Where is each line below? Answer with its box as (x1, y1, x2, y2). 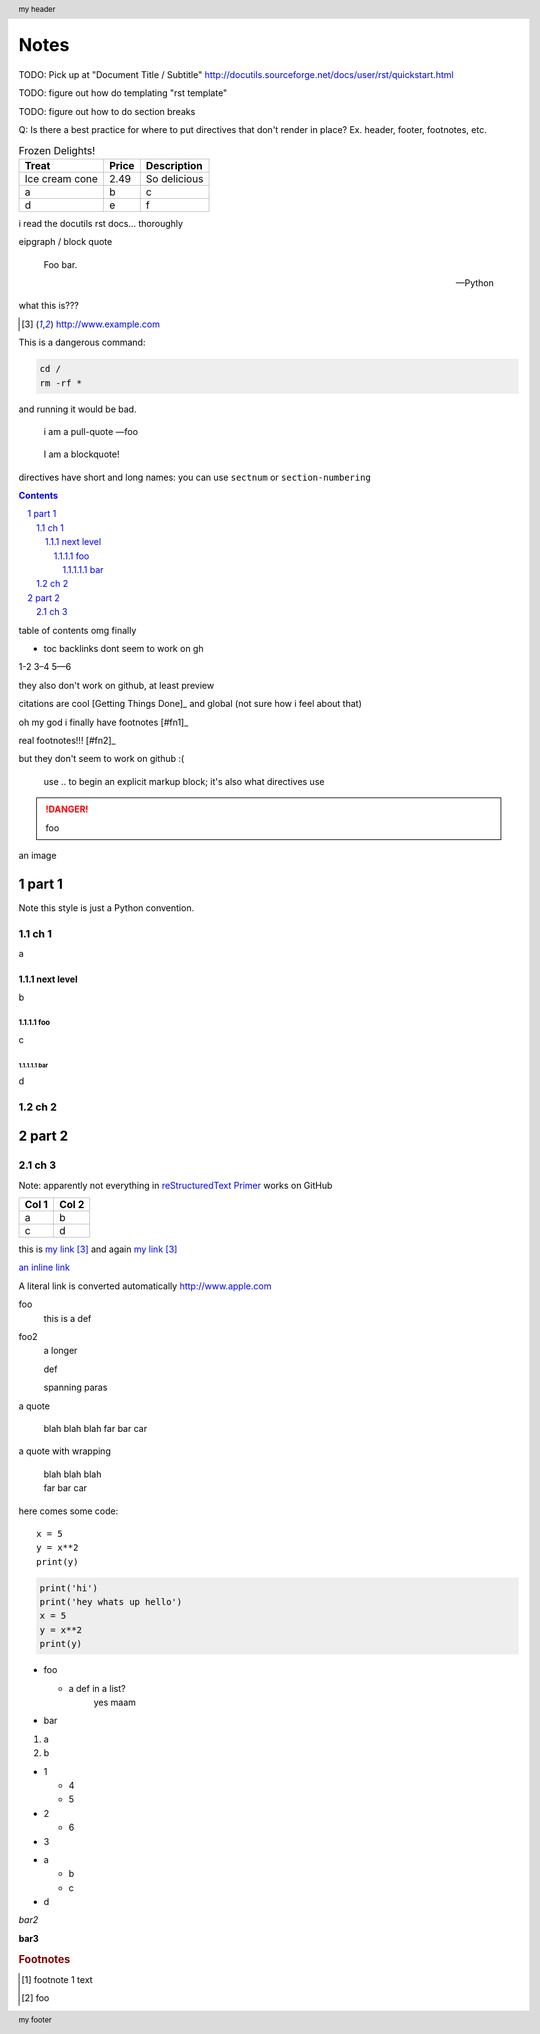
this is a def (43, 1312, 92, 1324)
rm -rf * (39, 377, 83, 389)
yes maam (93, 1696, 137, 1708)
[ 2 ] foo (21, 1992, 50, 2004)
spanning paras (43, 1381, 108, 1394)
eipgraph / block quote (18, 236, 113, 248)
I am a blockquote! (43, 448, 120, 460)
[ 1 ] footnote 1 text (21, 1973, 94, 1985)
